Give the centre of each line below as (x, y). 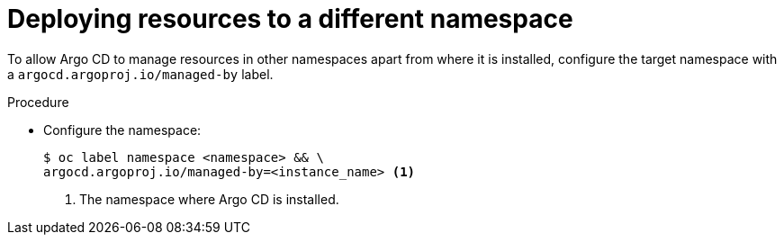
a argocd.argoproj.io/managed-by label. (140, 74)
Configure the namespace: (122, 130)
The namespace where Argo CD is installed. (209, 199)
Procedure (38, 102)
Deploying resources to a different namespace (290, 19)
